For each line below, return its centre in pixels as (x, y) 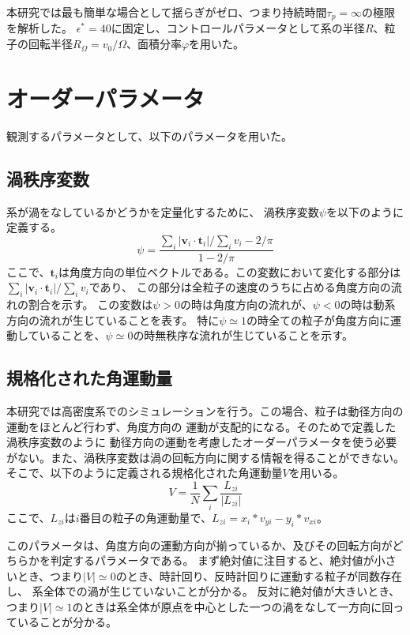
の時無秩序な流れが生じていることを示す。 (243, 335)
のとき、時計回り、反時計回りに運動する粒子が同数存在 (259, 575)
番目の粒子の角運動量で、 (146, 517)
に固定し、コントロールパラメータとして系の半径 (238, 28)
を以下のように (365, 211)
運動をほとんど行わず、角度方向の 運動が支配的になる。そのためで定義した (201, 426)
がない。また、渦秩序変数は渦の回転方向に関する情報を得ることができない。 (205, 457)
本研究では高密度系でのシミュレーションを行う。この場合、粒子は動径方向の (205, 410)
